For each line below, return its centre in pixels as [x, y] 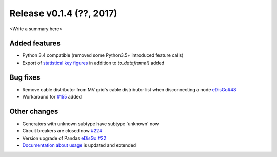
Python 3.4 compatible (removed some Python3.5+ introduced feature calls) [103, 55]
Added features [35, 43]
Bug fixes [25, 77]
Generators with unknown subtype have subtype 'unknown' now [91, 124]
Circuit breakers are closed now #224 [62, 131]
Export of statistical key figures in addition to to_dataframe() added [93, 63]
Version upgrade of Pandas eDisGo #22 [64, 138]
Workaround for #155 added [52, 97]
